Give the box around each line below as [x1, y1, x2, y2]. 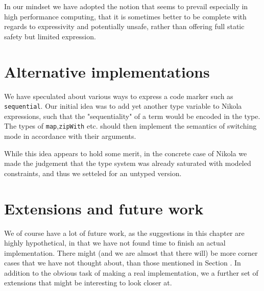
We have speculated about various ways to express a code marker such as [4, 90, 233, 101]
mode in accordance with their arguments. [4, 131, 136, 141]
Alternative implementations [4, 61, 210, 82]
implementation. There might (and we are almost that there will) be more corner [4, 247, 258, 258]
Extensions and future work [4, 198, 204, 219]
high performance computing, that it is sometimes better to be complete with [4, 11, 247, 21]
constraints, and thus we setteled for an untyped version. [4, 167, 182, 178]
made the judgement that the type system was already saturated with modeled [4, 158, 251, 168]
